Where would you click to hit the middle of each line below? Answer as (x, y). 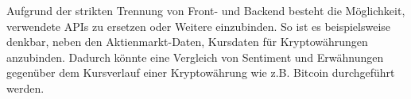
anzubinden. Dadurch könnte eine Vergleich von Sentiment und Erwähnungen (195, 57)
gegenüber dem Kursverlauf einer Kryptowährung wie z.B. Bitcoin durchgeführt (201, 72)
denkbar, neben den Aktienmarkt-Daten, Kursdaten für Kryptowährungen (187, 42)
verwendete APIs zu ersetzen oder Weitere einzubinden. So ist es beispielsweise (199, 26)
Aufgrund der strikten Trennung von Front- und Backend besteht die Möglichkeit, (206, 10)
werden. (25, 88)
